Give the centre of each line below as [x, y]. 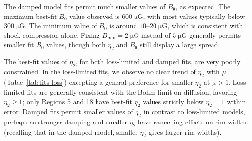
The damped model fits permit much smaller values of [85, 6]
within [236, 101]
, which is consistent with [205, 26]
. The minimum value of [61, 26]
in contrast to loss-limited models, [194, 111]
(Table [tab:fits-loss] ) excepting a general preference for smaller [98, 81]
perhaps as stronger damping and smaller [66, 121]
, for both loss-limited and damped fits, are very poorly [158, 62]
